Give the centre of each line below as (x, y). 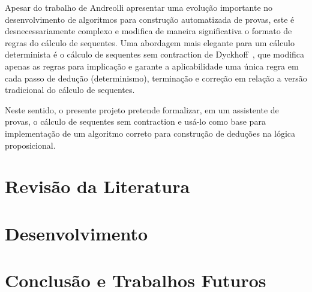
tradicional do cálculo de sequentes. (70, 90)
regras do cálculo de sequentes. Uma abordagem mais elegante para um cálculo (150, 42)
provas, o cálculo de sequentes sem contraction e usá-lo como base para (135, 121)
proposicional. (30, 145)
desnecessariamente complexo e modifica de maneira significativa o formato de (148, 31)
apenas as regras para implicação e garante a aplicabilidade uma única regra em (152, 66)
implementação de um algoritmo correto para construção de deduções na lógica (150, 133)
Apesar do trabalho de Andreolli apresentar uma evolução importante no (139, 7)
